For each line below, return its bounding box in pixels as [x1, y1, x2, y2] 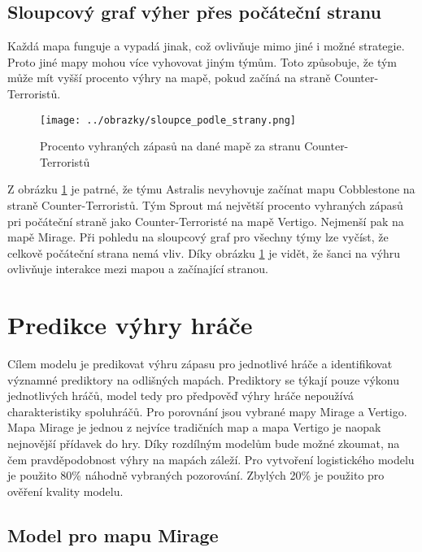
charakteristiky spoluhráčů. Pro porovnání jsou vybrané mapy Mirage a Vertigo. [7, 402, 407, 419]
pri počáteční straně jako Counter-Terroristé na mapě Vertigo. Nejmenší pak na [7, 212, 404, 229]
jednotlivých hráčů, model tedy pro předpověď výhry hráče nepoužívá [7, 387, 355, 404]
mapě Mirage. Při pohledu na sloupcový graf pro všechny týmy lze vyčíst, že [7, 228, 389, 246]
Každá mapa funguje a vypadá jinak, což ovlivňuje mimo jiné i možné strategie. [7, 37, 405, 54]
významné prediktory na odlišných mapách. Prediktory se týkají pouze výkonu [7, 371, 400, 388]
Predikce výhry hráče [7, 308, 253, 341]
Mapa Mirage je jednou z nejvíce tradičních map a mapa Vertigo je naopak [7, 419, 381, 436]
